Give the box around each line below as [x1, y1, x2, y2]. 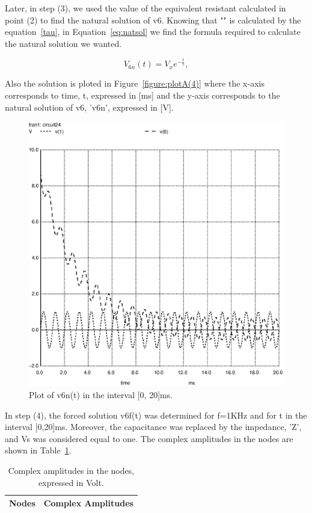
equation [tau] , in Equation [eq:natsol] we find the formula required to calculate [5, 25, 301, 38]
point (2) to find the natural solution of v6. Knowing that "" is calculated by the [5, 13, 301, 26]
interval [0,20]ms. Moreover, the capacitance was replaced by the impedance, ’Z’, [5, 420, 302, 433]
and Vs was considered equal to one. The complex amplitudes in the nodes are [5, 432, 293, 444]
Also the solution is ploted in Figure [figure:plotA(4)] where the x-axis [5, 77, 265, 90]
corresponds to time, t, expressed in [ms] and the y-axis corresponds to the [5, 88, 280, 101]
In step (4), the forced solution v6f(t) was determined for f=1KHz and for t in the [5, 408, 307, 421]
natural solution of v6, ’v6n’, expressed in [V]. [5, 100, 174, 113]
